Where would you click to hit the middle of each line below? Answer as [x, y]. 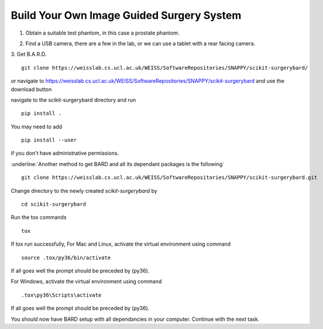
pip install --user [49, 140]
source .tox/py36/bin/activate [66, 257]
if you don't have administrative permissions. [65, 153]
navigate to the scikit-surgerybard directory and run [73, 100]
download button [31, 89]
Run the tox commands [39, 218]
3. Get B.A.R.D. [29, 54]
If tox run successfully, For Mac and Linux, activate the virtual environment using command [121, 244]
